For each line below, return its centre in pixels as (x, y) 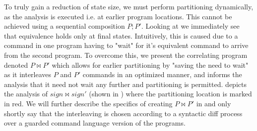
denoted (16, 65)
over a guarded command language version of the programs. (95, 123)
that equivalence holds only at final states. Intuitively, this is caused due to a (121, 35)
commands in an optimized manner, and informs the (162, 74)
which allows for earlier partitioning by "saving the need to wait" (150, 65)
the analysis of (26, 94)
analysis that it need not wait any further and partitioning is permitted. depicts (125, 84)
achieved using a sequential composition (64, 26)
